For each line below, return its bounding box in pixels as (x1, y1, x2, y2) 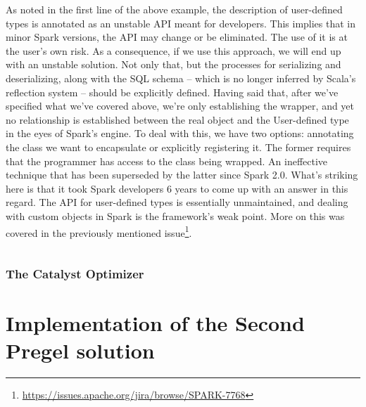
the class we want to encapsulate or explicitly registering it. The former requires (6, 139, 351, 154)
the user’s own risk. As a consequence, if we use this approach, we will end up (6, 43, 341, 58)
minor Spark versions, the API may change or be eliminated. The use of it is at (6, 30, 348, 44)
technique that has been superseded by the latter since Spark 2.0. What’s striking (6, 167, 358, 182)
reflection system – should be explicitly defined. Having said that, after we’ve (6, 84, 339, 99)
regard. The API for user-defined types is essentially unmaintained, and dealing (6, 195, 348, 209)
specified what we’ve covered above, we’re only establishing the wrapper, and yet (6, 98, 355, 113)
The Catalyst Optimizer (6, 264, 144, 282)
